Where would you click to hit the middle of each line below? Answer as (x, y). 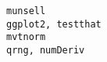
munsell (26, 11)
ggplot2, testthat (54, 24)
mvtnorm (26, 37)
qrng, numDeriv (46, 50)
